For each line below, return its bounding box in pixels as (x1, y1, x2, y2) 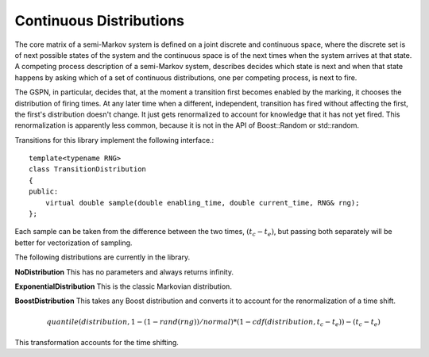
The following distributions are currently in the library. (14, 252, 191, 262)
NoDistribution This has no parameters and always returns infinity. (14, 267, 234, 277)
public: (29, 187, 59, 196)
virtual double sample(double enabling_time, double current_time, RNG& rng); (44, 198, 360, 207)
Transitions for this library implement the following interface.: (14, 135, 214, 144)
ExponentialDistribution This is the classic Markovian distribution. (14, 282, 232, 291)
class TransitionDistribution (29, 165, 147, 174)
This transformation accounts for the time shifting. (14, 338, 179, 347)
